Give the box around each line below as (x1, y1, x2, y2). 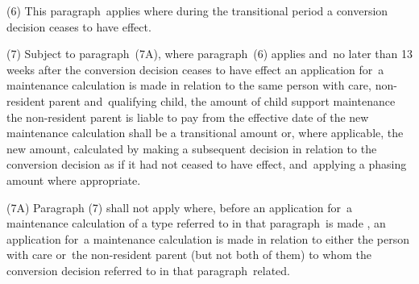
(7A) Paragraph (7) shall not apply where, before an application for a (6, 198, 353, 215)
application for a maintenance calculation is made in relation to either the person (6, 230, 410, 247)
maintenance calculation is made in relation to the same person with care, (6, 77, 371, 94)
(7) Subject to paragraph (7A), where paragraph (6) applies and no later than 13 (6, 45, 413, 62)
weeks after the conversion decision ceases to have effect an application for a (6, 61, 384, 77)
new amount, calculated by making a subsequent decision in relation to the (6, 140, 377, 157)
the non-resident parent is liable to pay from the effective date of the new (6, 108, 369, 125)
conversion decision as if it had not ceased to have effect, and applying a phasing (6, 156, 407, 173)
